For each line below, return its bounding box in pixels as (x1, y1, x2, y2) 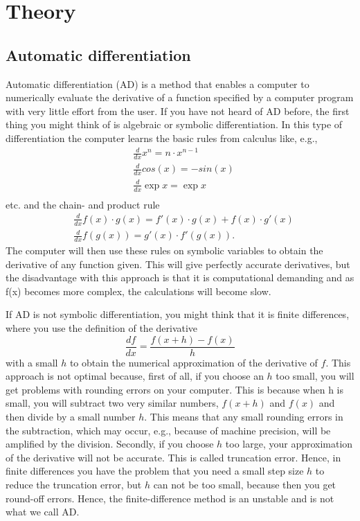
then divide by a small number (6, 409, 136, 424)
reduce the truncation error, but (6, 477, 142, 492)
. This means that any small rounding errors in (144, 409, 343, 424)
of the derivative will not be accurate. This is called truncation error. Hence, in (6, 450, 341, 464)
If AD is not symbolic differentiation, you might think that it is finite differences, (6, 307, 350, 321)
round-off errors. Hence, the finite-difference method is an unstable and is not (6, 491, 334, 505)
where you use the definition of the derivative (6, 321, 198, 335)
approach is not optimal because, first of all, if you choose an (6, 369, 264, 383)
